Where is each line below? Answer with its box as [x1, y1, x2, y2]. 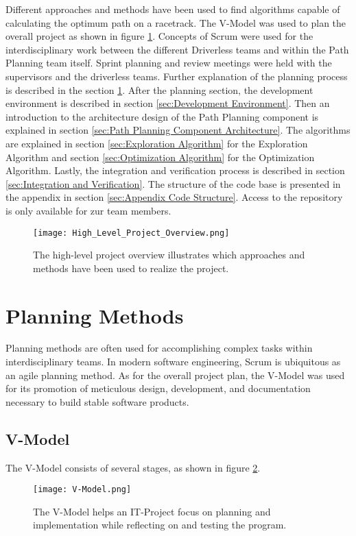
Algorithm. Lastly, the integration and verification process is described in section [5, 163, 345, 178]
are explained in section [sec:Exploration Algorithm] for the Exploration [5, 136, 308, 150]
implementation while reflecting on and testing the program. [33, 517, 287, 532]
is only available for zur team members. [5, 203, 171, 217]
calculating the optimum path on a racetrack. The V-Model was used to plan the [5, 15, 346, 29]
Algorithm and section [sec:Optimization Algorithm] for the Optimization [5, 149, 315, 164]
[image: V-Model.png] [33, 485, 132, 495]
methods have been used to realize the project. [33, 260, 229, 275]
